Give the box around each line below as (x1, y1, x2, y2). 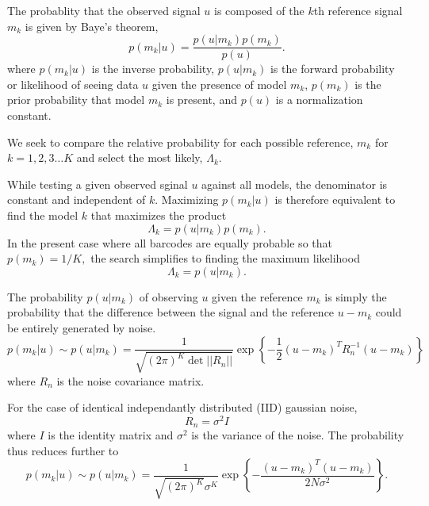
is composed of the (214, 2, 305, 18)
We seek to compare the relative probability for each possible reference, (7, 133, 354, 150)
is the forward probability (270, 60, 395, 77)
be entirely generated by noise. (7, 319, 156, 335)
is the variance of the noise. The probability (191, 427, 404, 443)
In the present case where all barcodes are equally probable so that (7, 234, 332, 251)
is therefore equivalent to (274, 191, 396, 208)
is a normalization (275, 91, 363, 108)
